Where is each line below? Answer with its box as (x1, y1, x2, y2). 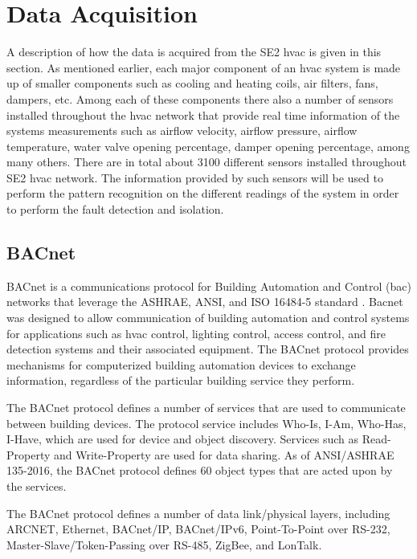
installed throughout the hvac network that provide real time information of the (6, 106, 400, 123)
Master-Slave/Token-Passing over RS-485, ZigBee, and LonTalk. (6, 536, 322, 553)
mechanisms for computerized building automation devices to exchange (6, 356, 356, 373)
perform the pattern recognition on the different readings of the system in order (6, 185, 399, 202)
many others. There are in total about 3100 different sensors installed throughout (6, 153, 407, 170)
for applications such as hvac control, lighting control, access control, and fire (6, 324, 386, 341)
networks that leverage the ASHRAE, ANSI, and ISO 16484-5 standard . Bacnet (6, 293, 403, 310)
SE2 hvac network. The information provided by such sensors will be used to (6, 169, 383, 186)
